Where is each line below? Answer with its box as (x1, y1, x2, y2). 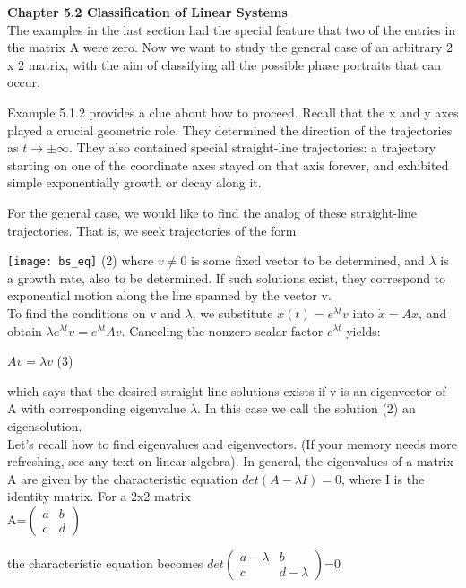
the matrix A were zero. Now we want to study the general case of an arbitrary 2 (7, 38, 453, 56)
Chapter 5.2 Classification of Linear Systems (7, 3, 288, 21)
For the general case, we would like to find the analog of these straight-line (7, 203, 418, 221)
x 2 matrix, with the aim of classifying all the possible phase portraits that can (7, 55, 441, 73)
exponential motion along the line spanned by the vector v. (7, 286, 332, 305)
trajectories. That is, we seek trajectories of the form (7, 220, 297, 239)
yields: (346, 321, 381, 340)
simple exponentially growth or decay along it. (7, 173, 262, 192)
